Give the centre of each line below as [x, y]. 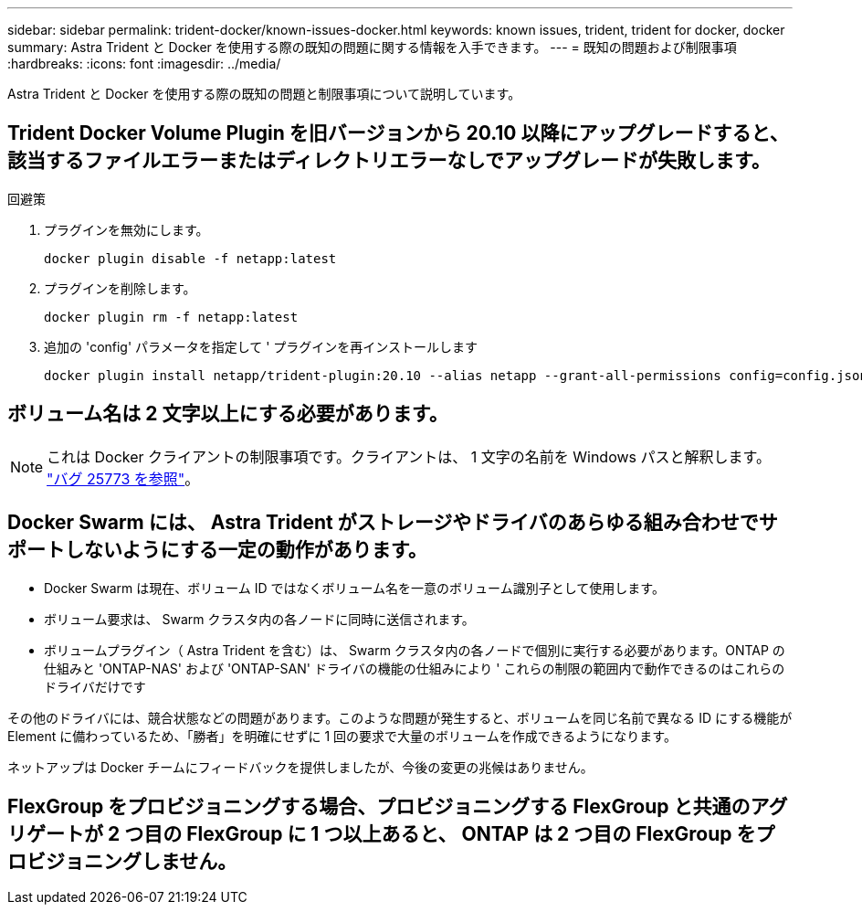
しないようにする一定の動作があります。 [246, 550]
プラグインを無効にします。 [126, 229]
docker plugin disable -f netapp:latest [190, 258]
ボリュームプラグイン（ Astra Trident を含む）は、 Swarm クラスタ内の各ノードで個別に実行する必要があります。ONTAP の [415, 650]
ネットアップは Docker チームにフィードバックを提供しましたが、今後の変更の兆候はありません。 [300, 767]
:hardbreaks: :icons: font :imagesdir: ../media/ [144, 64]
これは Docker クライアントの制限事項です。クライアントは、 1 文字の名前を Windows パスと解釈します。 [409, 456]
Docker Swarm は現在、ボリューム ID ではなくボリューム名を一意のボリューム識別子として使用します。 [354, 588]
